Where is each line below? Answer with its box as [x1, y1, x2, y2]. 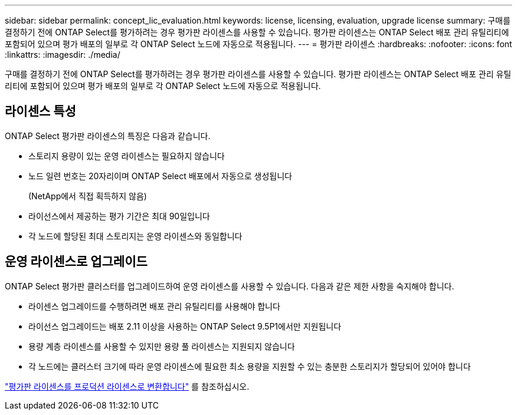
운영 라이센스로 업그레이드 [5, 254, 148, 269]
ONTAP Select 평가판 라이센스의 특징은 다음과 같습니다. [5, 130, 211, 141]
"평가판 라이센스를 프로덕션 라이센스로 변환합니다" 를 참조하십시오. [5, 381, 250, 391]
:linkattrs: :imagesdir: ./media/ [5, 50, 120, 60]
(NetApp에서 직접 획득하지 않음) [28, 190, 147, 201]
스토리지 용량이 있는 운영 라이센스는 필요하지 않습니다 [28, 150, 225, 161]
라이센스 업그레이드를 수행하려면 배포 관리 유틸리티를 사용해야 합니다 [28, 301, 280, 311]
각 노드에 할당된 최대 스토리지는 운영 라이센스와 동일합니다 [28, 230, 243, 241]
